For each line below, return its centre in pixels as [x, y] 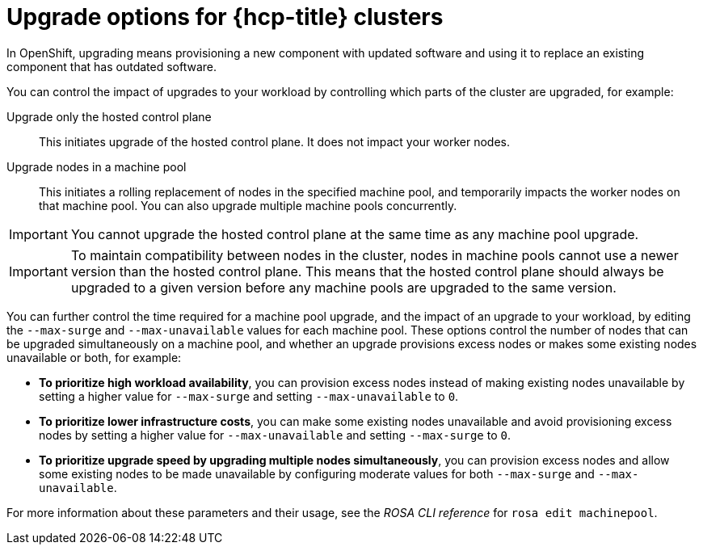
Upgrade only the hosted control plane [109, 116]
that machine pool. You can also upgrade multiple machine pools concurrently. [248, 205]
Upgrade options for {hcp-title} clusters [225, 17]
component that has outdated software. [112, 66]
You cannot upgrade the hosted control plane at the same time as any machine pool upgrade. [355, 234]
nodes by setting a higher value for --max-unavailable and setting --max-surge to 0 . [275, 435]
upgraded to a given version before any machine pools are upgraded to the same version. [343, 287]
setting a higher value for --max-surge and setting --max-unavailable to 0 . [249, 396]
